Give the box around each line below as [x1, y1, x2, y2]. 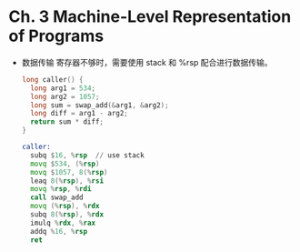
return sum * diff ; [30, 117, 105, 126]
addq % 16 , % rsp [30, 227, 88, 236]
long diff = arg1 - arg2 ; [30, 109, 128, 118]
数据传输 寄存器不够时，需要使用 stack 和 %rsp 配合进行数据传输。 [21, 56, 274, 67]
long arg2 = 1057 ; [30, 92, 100, 101]
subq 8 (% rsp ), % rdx [30, 210, 105, 219]
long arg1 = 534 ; [30, 84, 96, 93]
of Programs [8, 25, 105, 46]
